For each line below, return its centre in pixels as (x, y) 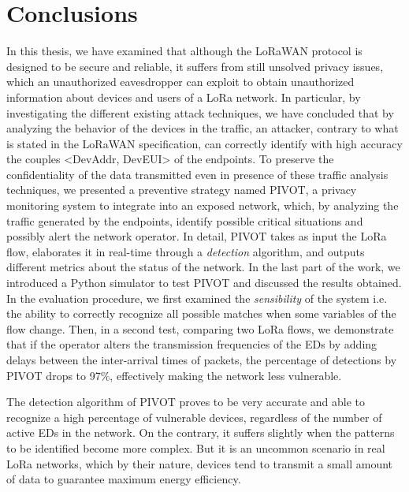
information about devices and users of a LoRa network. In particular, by (184, 97)
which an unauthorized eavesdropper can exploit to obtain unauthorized (180, 82)
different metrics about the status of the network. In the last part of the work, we (203, 267)
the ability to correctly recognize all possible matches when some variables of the (201, 313)
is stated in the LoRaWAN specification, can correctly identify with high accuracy (204, 143)
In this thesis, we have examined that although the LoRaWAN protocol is (184, 51)
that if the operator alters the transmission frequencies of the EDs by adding (192, 344)
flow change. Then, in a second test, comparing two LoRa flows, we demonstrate (200, 328)
